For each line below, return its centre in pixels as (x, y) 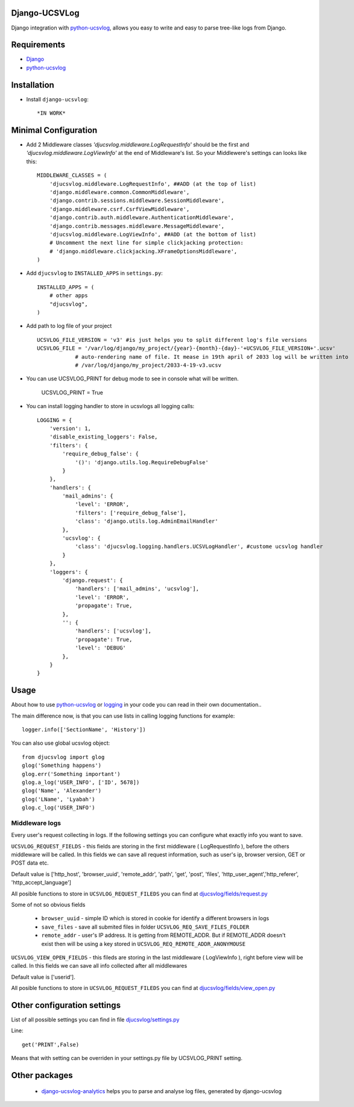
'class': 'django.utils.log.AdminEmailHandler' (147, 521)
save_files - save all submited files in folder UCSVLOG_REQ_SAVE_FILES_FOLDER (145, 927)
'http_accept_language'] (41, 883)
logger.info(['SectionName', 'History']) (84, 729)
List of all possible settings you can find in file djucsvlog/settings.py (95, 1020)
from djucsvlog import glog (63, 757)
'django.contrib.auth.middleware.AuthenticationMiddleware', (142, 218)
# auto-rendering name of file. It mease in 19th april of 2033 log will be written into (212, 357)
